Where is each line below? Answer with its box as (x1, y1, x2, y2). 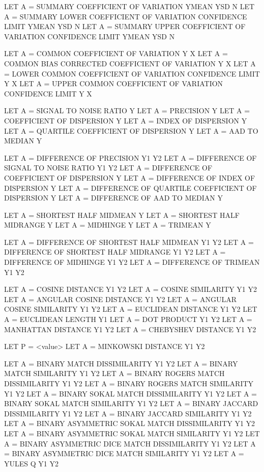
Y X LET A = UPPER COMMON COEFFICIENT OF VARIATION (4, 78, 223, 89)
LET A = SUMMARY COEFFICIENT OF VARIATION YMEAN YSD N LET (4, 1, 255, 11)
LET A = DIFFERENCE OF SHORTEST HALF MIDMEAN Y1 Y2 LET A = (4, 236, 254, 247)
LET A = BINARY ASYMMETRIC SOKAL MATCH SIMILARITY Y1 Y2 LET (4, 428, 260, 438)
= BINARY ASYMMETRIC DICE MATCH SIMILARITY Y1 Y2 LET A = (4, 448, 244, 459)
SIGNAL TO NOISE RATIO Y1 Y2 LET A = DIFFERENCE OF (4, 162, 213, 173)
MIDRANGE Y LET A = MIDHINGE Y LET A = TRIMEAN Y (4, 219, 211, 230)
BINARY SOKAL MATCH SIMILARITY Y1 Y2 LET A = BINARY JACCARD (4, 398, 258, 409)
